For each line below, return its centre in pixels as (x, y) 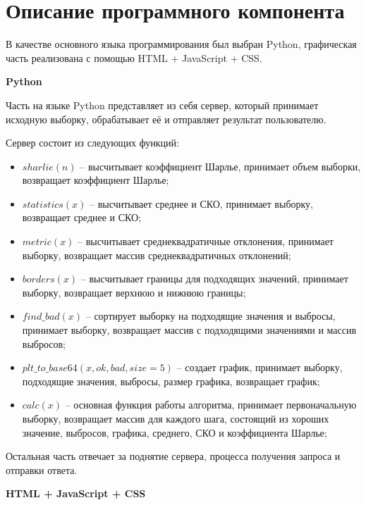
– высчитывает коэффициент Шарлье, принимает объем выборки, (220, 166)
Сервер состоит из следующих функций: (92, 143)
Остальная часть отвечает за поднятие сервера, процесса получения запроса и (173, 456)
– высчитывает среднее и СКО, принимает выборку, (201, 203)
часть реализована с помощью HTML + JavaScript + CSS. (134, 57)
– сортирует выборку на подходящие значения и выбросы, (211, 316)
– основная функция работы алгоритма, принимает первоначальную (211, 405)
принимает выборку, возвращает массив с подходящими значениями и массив (189, 330)
